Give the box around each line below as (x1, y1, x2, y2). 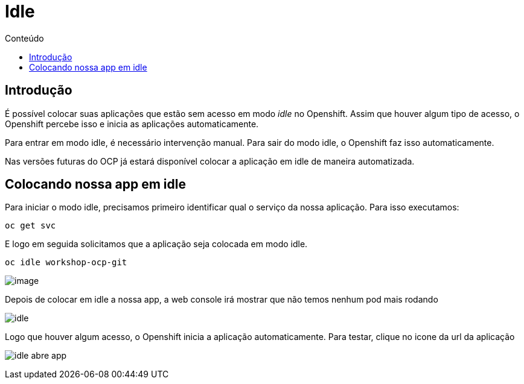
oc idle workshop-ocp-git (5, 257, 127, 268)
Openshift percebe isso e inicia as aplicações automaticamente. (5, 118, 259, 129)
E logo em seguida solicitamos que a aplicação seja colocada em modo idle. (5, 239, 308, 250)
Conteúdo (5, 33, 44, 43)
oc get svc (5, 221, 56, 231)
